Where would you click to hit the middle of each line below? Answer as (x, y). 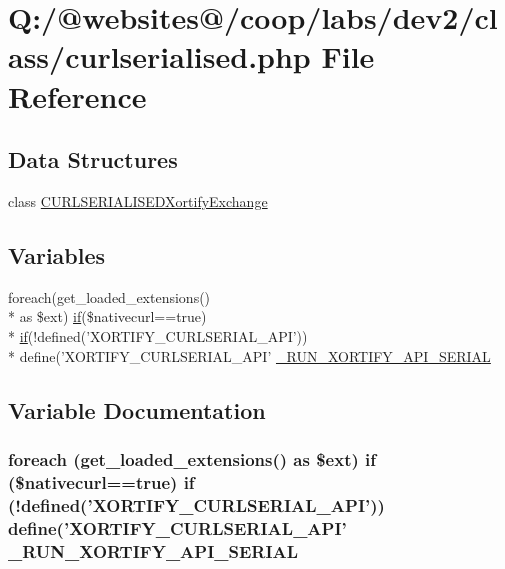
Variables (57, 254)
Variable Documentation (137, 409)
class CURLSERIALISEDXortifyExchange (138, 200)
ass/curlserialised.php (159, 56)
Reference (77, 95)
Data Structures (93, 159)
